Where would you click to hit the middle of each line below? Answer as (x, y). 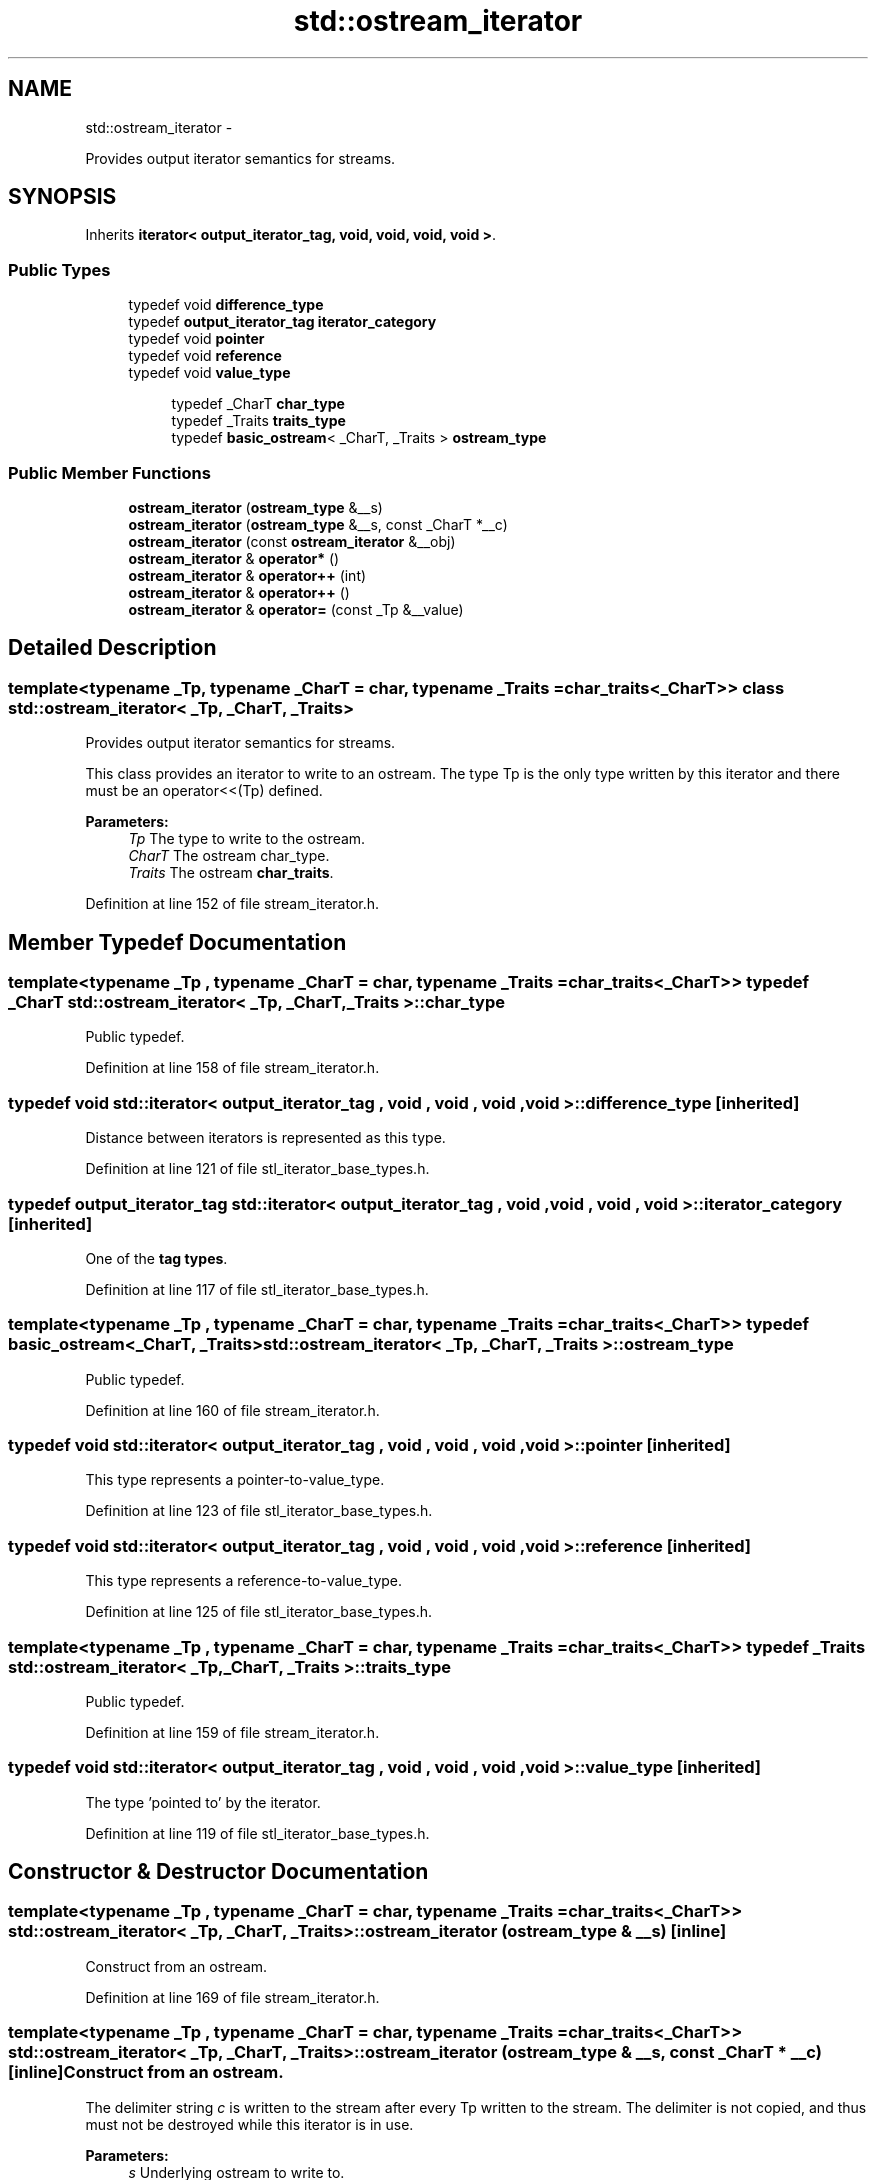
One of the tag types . (156, 1258)
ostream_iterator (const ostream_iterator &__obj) (292, 541)
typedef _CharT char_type (258, 404)
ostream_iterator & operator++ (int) (247, 575)
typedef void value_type (209, 373)
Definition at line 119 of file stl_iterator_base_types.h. (257, 1833)
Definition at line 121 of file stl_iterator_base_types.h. (257, 1169)
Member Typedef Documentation (177, 942)
